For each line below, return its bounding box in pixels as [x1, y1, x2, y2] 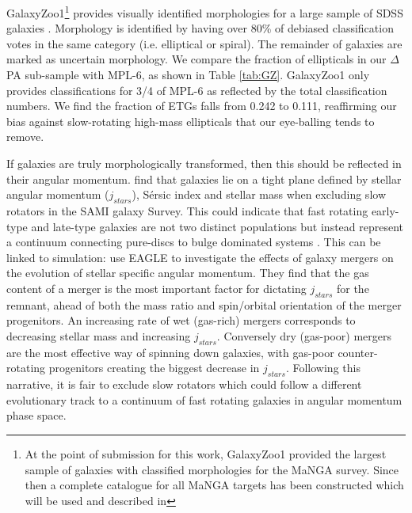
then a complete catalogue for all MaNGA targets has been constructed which [25, 477, 404, 493]
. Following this [285, 359, 360, 376]
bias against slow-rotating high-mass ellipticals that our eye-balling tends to [6, 112, 375, 129]
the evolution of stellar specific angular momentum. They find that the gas [6, 264, 369, 281]
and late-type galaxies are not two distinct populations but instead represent [31, 218, 404, 234]
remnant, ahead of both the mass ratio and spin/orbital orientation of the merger [6, 296, 402, 313]
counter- [338, 344, 378, 360]
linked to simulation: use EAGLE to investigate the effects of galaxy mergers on [6, 249, 394, 265]
